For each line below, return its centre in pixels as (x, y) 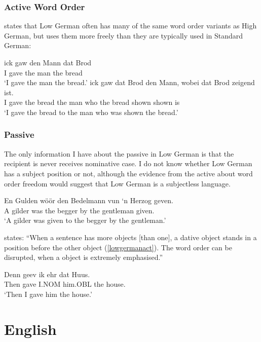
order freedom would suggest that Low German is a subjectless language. (117, 183)
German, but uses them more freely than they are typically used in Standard (124, 35)
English (30, 329)
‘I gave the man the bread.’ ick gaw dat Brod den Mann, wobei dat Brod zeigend (129, 82)
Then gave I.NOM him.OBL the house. (65, 284)
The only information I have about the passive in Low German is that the (119, 153)
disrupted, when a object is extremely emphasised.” (84, 257)
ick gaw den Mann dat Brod (48, 62)
